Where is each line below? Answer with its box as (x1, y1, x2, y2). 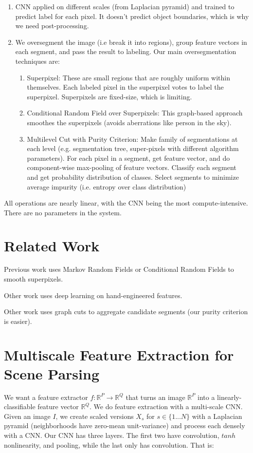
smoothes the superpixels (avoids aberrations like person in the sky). (27, 117, 232, 127)
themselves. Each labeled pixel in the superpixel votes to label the (27, 82, 224, 92)
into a (198, 392, 215, 402)
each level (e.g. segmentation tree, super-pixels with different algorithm (27, 143, 239, 153)
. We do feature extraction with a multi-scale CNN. (89, 401, 243, 412)
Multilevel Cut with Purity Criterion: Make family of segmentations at (27, 133, 238, 144)
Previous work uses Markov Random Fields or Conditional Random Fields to (4, 264, 234, 274)
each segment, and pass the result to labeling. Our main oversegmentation (15, 46, 236, 57)
